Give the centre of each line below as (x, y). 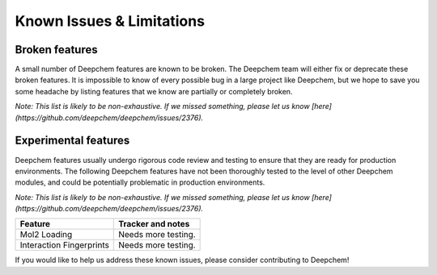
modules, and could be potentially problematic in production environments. (140, 182)
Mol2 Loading (46, 235)
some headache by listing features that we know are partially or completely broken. (154, 91)
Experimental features (72, 141)
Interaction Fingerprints (64, 245)
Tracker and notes (154, 224)
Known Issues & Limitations (110, 21)
